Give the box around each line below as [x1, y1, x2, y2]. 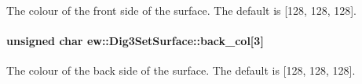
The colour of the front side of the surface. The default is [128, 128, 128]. [6, 2, 357, 18]
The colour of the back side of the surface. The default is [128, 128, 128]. [6, 62, 356, 79]
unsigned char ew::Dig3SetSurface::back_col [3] [6, 33, 264, 49]
